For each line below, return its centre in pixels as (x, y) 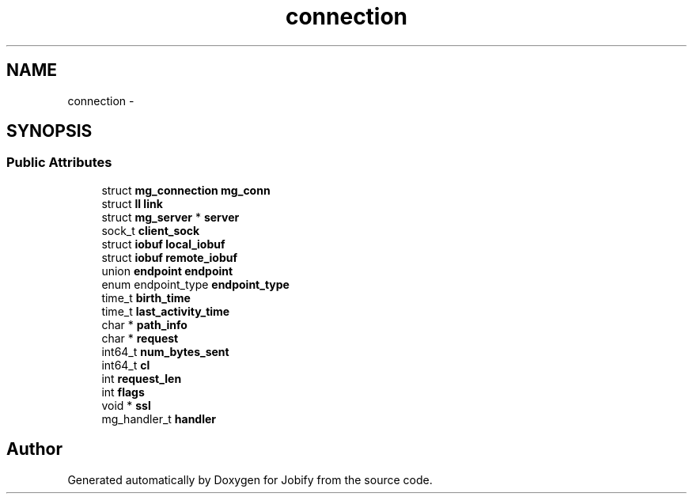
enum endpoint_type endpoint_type (195, 284)
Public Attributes (59, 163)
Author (34, 449)
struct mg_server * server (170, 217)
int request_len (142, 378)
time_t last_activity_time (166, 311)
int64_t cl (126, 365)
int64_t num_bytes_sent (165, 351)
